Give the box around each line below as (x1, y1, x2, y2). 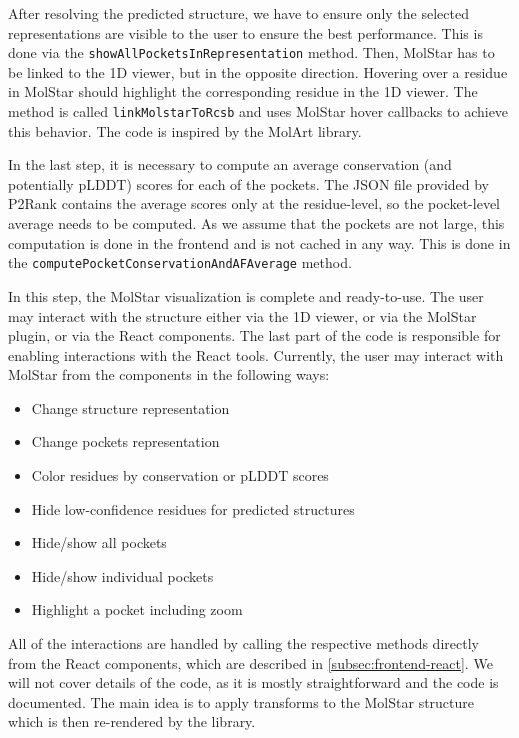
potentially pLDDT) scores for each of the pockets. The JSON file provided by (8, 173, 490, 194)
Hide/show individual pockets (31, 565, 214, 586)
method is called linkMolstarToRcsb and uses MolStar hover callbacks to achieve (8, 101, 509, 122)
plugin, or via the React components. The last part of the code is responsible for (8, 325, 501, 346)
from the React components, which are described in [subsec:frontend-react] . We (8, 652, 493, 673)
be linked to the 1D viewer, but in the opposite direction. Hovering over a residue (8, 61, 508, 82)
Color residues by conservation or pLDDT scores (31, 465, 329, 486)
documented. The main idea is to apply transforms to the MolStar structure (8, 691, 475, 712)
